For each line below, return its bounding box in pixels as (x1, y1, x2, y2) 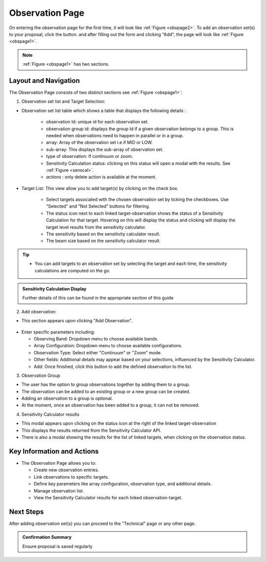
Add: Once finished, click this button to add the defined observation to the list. (33, 363, 193, 370)
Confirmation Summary (22, 534, 72, 540)
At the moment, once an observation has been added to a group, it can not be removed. (21, 402, 199, 408)
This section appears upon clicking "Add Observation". (21, 318, 133, 324)
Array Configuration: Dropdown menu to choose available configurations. (33, 343, 182, 349)
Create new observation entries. (33, 467, 100, 473)
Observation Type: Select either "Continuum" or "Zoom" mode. (33, 349, 162, 355)
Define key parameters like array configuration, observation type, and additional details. (33, 481, 212, 487)
